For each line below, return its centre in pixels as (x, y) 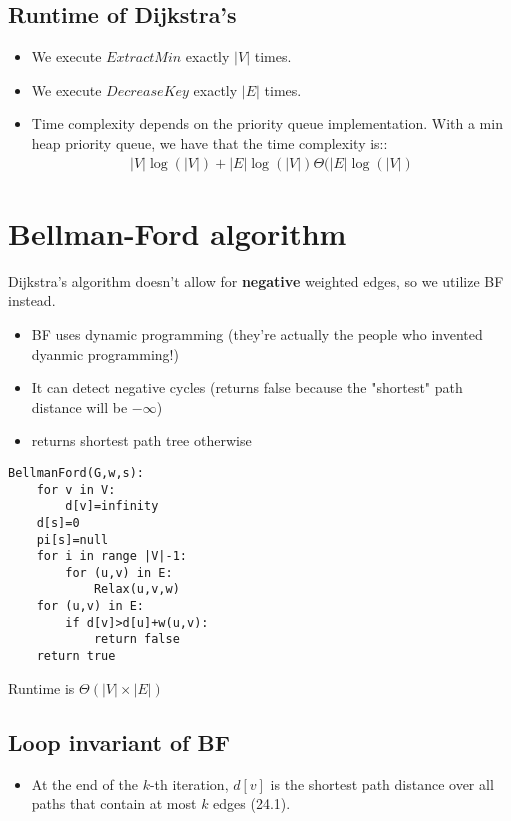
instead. (32, 300)
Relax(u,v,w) (136, 589)
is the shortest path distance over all (382, 783)
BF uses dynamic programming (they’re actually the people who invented (257, 333)
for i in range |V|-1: (111, 556)
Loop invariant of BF (119, 741)
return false (136, 639)
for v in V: (76, 489)
